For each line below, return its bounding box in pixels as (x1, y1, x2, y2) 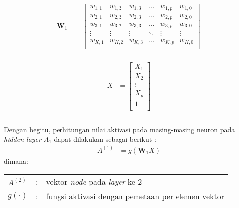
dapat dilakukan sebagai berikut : (54, 134, 156, 144)
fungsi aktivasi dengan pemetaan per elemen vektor (46, 190, 224, 202)
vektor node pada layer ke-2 (46, 175, 142, 187)
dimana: (4, 155, 29, 166)
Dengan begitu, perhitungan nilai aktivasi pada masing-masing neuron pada (4, 124, 235, 135)
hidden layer (4, 134, 41, 144)
